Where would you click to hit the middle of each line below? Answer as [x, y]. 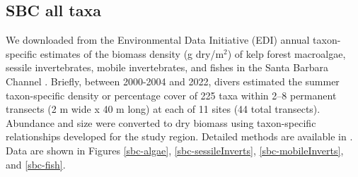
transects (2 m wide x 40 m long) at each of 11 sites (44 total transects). [163, 109]
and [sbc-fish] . [36, 164]
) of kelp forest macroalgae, [287, 53]
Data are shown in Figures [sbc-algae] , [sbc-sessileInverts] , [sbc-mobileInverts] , [175, 150]
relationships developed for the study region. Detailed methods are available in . [179, 136]
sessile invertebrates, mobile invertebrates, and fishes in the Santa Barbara [167, 67]
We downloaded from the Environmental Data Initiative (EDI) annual [158, 40]
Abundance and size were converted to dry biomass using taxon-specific [161, 122]
